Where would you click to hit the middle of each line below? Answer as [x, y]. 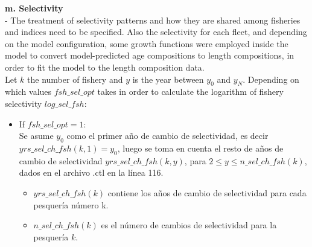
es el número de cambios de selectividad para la [189, 225]
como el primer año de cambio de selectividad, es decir [167, 136]
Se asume [36, 136]
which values [28, 91]
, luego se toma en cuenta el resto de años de [200, 148]
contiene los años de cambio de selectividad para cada [207, 192]
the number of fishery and [75, 79]
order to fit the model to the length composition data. [105, 67]
